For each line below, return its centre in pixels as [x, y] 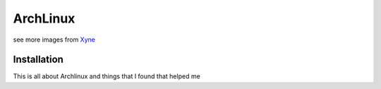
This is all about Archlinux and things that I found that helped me [107, 76]
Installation [38, 60]
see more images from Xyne [54, 40]
